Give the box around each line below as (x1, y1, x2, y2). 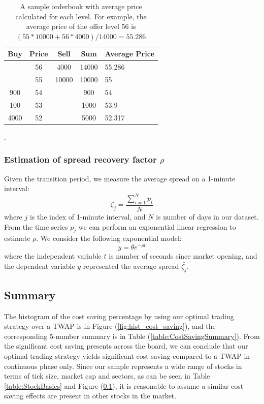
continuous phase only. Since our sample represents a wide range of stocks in (4, 360, 242, 371)
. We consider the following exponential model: (36, 233, 182, 243)
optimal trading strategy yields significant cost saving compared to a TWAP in (4, 351, 250, 361)
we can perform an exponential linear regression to (78, 221, 236, 232)
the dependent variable (4, 260, 75, 271)
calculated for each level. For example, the (15, 11, 147, 21)
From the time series (4, 221, 68, 232)
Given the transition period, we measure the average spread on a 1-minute (4, 173, 236, 183)
